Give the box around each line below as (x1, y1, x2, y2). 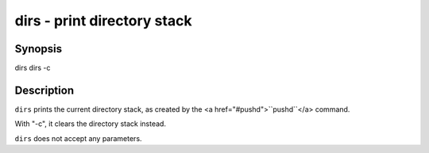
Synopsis (14, 42, 63, 55)
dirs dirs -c (14, 63, 51, 73)
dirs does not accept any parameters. (14, 133, 142, 143)
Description (14, 83, 75, 97)
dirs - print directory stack (14, 12, 192, 29)
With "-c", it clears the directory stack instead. (14, 119, 167, 128)
